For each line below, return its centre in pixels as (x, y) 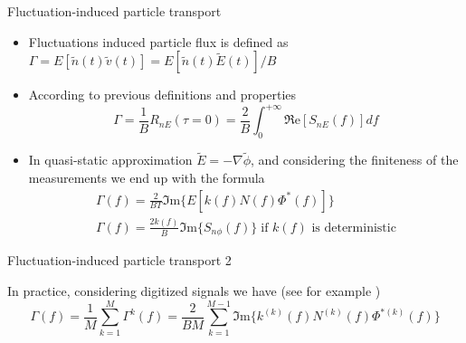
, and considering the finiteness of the (355, 160)
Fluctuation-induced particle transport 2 (119, 260)
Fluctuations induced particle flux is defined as (158, 41)
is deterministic (354, 228)
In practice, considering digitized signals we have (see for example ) (194, 290)
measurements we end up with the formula (147, 177)
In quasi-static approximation (110, 160)
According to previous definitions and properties (162, 95)
